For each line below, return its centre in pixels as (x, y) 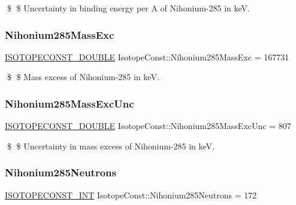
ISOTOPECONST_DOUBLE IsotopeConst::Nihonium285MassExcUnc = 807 (148, 126)
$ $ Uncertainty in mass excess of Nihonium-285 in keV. (111, 146)
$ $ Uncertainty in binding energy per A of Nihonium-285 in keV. (128, 8)
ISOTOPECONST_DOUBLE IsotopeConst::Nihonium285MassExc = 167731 (147, 56)
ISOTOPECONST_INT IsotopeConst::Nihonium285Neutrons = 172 (131, 195)
